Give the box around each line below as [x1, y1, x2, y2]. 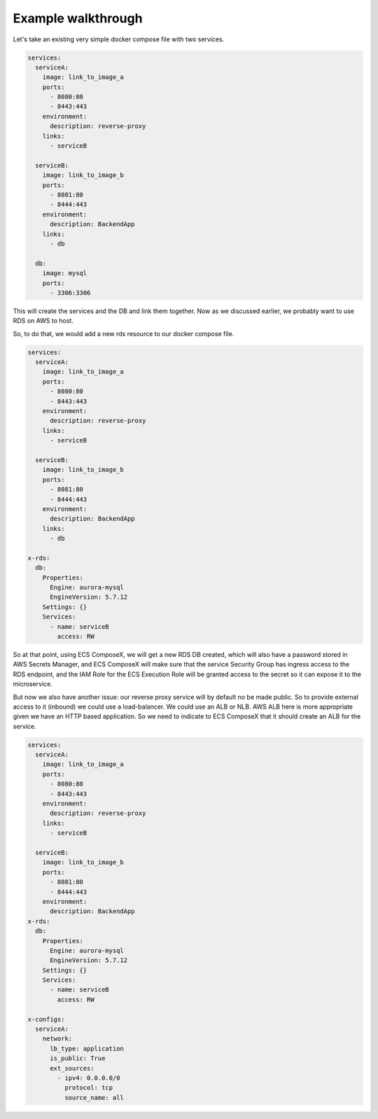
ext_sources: [50, 1064, 94, 1072]
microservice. [13, 680, 52, 688]
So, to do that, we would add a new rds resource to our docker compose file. [13, 329, 234, 338]
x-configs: [27, 1015, 65, 1023]
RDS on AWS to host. [13, 317, 73, 325]
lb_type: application [50, 1044, 124, 1052]
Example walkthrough [13, 11, 143, 26]
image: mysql [42, 270, 87, 277]
